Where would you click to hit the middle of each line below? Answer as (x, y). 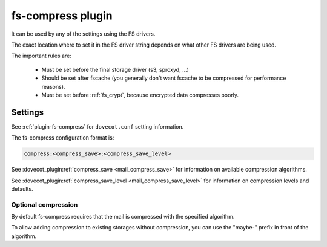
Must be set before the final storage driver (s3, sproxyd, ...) (115, 69)
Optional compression (45, 204)
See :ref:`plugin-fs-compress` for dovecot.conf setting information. (97, 126)
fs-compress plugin (62, 16)
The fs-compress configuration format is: (63, 138)
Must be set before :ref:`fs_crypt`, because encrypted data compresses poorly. (140, 95)
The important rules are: (41, 56)
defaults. (22, 189)
